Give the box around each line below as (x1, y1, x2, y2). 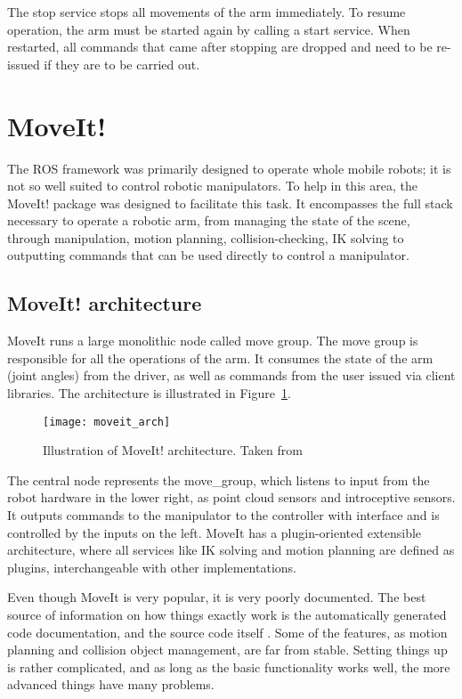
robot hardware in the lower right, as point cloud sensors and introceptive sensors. (7, 488, 456, 507)
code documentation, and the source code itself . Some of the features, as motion (7, 622, 448, 641)
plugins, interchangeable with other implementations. (7, 557, 296, 576)
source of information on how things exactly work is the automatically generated (7, 606, 447, 624)
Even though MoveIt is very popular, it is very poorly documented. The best (7, 588, 426, 606)
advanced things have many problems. (7, 675, 215, 694)
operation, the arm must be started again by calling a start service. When (7, 20, 410, 38)
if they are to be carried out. (44, 54, 200, 73)
